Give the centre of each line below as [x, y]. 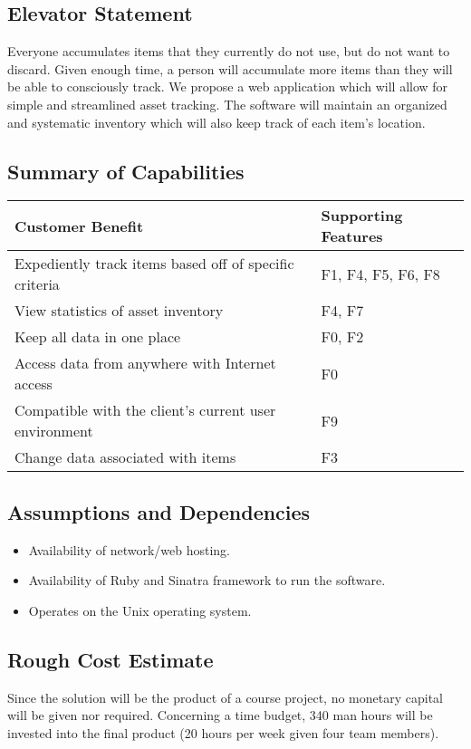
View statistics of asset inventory [119, 311]
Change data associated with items [125, 457]
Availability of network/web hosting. [129, 549]
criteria [37, 284]
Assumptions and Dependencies [159, 511]
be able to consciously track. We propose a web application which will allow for [228, 86]
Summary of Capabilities [126, 171]
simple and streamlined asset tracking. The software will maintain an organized [227, 104]
